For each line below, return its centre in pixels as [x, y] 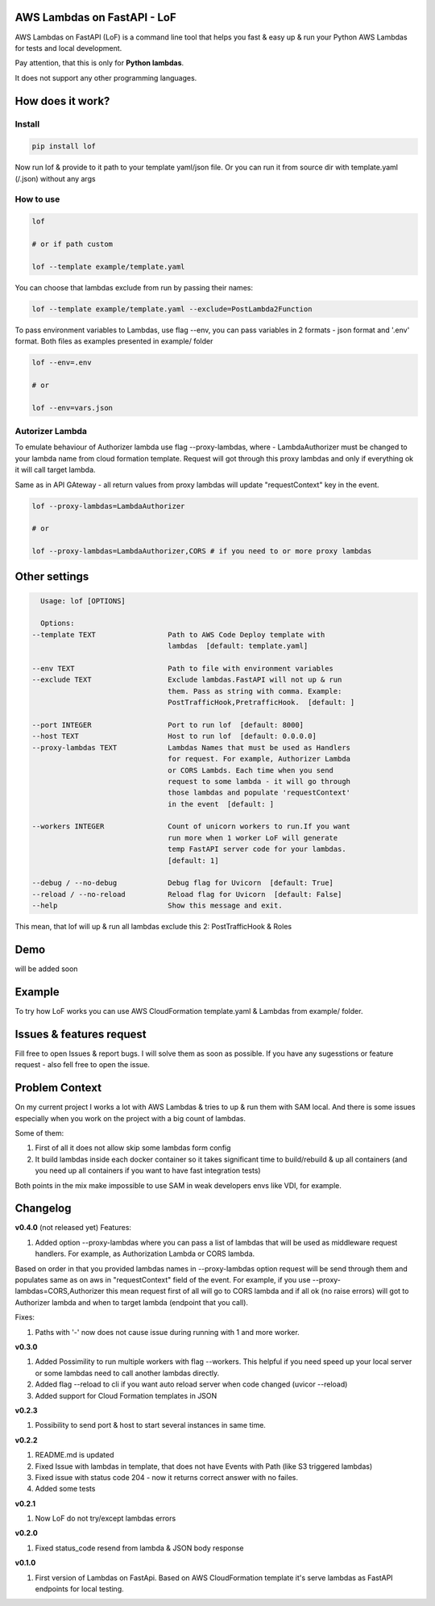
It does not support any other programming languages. [106, 77]
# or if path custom [72, 244]
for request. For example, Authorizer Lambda [259, 759]
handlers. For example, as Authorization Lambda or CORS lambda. [145, 1254]
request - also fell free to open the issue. [83, 1065]
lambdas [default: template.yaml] [238, 646]
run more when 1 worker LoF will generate [253, 838]
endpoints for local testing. [79, 1589]
